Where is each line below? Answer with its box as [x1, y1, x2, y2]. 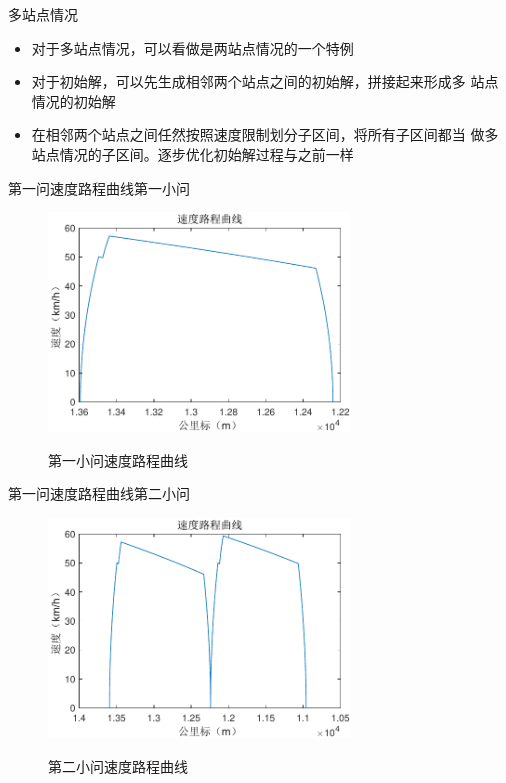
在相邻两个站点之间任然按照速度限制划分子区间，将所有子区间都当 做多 [31, 124, 499, 145]
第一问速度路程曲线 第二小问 [8, 483, 190, 504]
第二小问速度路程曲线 [48, 755, 188, 776]
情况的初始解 [31, 90, 116, 111]
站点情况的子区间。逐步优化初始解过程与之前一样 [31, 143, 354, 164]
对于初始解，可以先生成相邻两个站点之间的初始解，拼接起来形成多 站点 [31, 71, 499, 92]
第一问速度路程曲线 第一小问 [8, 177, 190, 198]
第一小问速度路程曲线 [48, 449, 188, 470]
